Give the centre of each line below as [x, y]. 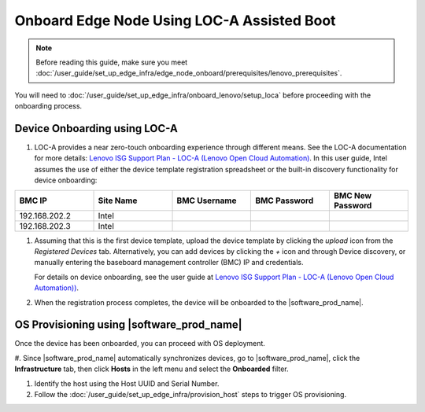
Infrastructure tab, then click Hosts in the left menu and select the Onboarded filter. [152, 369]
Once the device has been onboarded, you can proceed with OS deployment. [140, 344]
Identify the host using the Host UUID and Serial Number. [127, 383]
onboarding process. [48, 106]
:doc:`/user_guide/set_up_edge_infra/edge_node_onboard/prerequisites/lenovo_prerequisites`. [189, 73]
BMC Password [285, 200]
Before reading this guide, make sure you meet [112, 62]
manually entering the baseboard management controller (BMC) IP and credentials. [169, 263]
